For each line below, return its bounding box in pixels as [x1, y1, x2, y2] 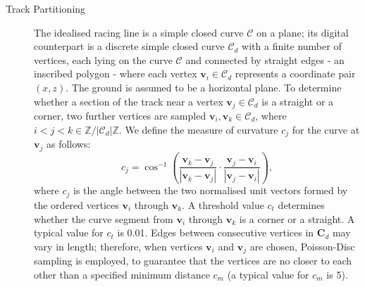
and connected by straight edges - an [185, 52, 345, 67]
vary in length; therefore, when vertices [34, 238, 203, 253]
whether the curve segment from [34, 211, 173, 226]
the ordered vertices [34, 197, 119, 212]
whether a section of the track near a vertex [34, 94, 223, 108]
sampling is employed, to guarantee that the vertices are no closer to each [34, 253, 352, 268]
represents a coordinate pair [235, 66, 356, 81]
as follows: [46, 136, 91, 151]
